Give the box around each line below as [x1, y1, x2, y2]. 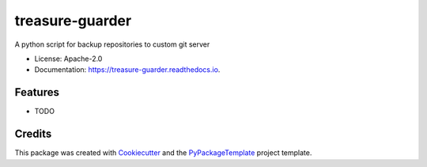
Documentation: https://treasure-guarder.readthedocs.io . [34, 65, 221, 74]
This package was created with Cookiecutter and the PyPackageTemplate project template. [14, 148, 312, 158]
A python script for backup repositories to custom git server [14, 40, 210, 49]
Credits [14, 127, 52, 141]
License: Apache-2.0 [34, 54, 103, 63]
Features [14, 85, 59, 99]
